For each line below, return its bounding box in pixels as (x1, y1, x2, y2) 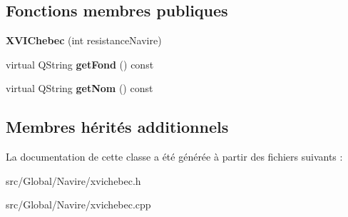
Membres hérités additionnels (6, 116, 229, 138)
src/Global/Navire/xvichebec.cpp (6, 197, 151, 212)
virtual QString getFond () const (6, 56, 154, 71)
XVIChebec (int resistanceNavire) (6, 33, 162, 48)
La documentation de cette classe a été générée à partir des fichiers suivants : (6, 149, 343, 164)
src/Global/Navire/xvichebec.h (6, 173, 141, 188)
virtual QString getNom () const (6, 81, 153, 96)
